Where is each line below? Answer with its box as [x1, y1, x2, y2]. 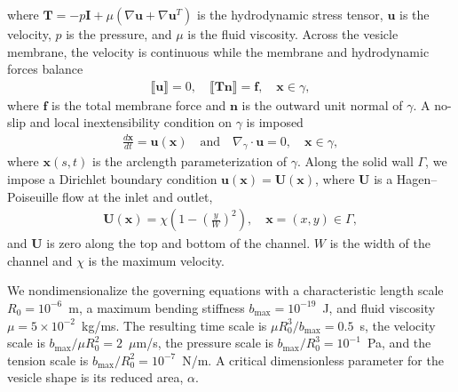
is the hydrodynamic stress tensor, [197, 5, 383, 23]
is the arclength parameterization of [91, 152, 288, 171]
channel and [7, 251, 73, 269]
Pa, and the [367, 333, 431, 352]
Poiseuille [7, 187, 59, 205]
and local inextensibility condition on [29, 113, 232, 132]
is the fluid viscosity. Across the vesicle [187, 25, 399, 43]
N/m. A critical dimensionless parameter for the [182, 350, 444, 369]
